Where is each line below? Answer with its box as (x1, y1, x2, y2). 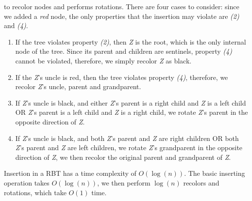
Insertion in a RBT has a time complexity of (4, 168, 136, 178)
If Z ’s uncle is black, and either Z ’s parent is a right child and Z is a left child (15, 97, 246, 108)
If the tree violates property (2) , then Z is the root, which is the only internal (15, 36, 246, 46)
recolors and (183, 177, 219, 187)
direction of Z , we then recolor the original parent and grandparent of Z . (15, 152, 231, 162)
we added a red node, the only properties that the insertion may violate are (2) (4, 11, 239, 21)
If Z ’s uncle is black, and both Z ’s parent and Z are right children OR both (15, 133, 239, 143)
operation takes (4, 177, 50, 187)
